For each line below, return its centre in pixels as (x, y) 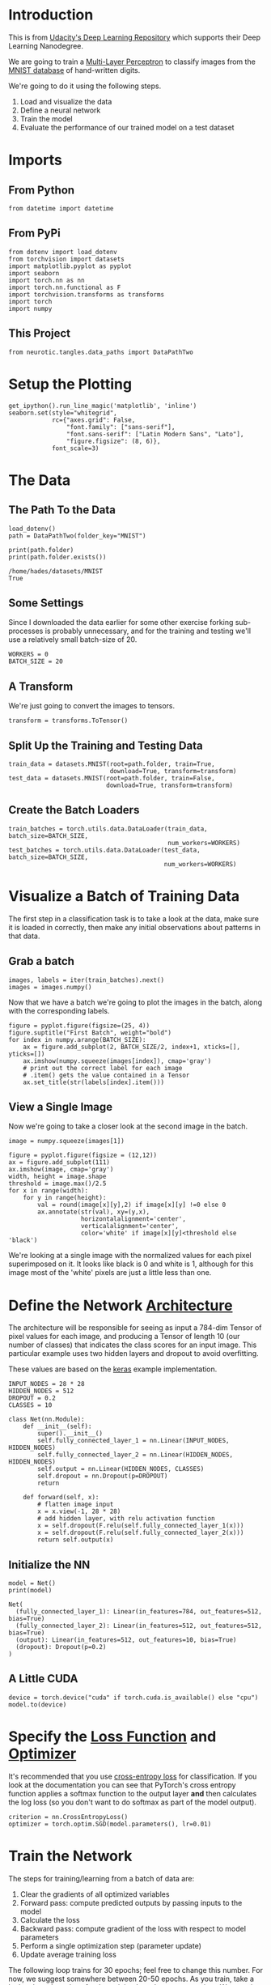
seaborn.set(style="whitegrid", (63, 413)
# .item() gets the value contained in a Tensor (106, 1075)
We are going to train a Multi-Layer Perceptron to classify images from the (132, 62)
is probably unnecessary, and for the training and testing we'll (148, 631)
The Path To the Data (62, 510)
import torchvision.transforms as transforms (86, 294)
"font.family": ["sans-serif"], (121, 427)
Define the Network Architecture (121, 1305)
